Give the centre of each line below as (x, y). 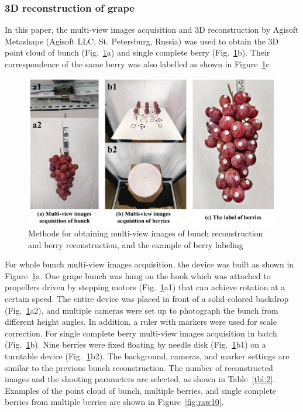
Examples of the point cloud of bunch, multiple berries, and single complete (141, 390)
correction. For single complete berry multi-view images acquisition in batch (141, 333)
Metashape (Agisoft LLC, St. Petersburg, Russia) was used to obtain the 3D (142, 41)
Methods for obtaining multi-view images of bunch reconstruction (146, 233)
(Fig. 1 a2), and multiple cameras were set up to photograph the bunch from (142, 310)
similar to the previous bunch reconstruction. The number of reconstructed (139, 367)
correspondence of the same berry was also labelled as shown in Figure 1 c (137, 64)
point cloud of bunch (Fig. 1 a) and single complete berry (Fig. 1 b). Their (137, 52)
